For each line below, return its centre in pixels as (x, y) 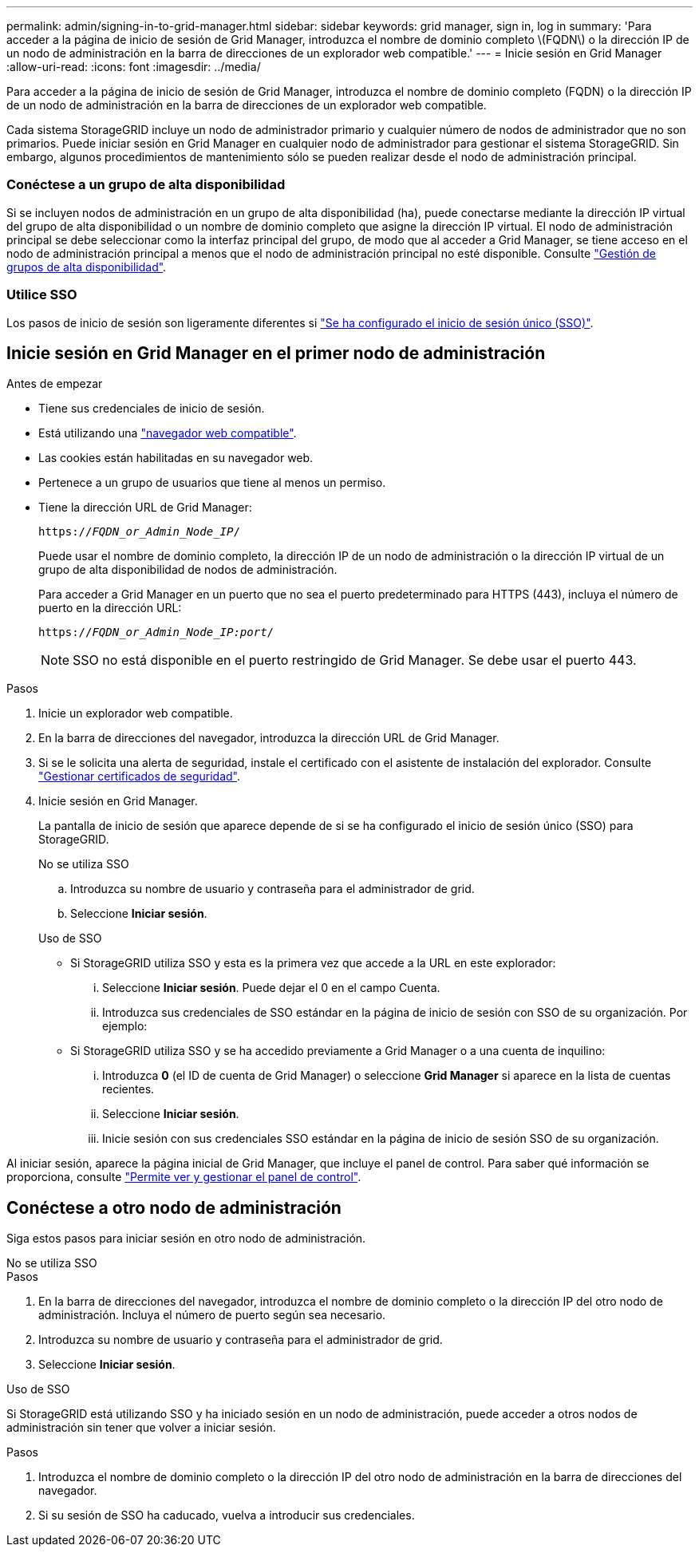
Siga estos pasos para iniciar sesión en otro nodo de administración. (186, 1239)
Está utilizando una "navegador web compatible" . (168, 433)
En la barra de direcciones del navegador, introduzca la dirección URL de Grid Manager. (269, 738)
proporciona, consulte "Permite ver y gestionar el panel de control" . (184, 1177)
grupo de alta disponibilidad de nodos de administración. (188, 570)
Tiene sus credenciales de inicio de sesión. (152, 409)
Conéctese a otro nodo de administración (174, 1207)
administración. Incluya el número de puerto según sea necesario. (212, 1315)
